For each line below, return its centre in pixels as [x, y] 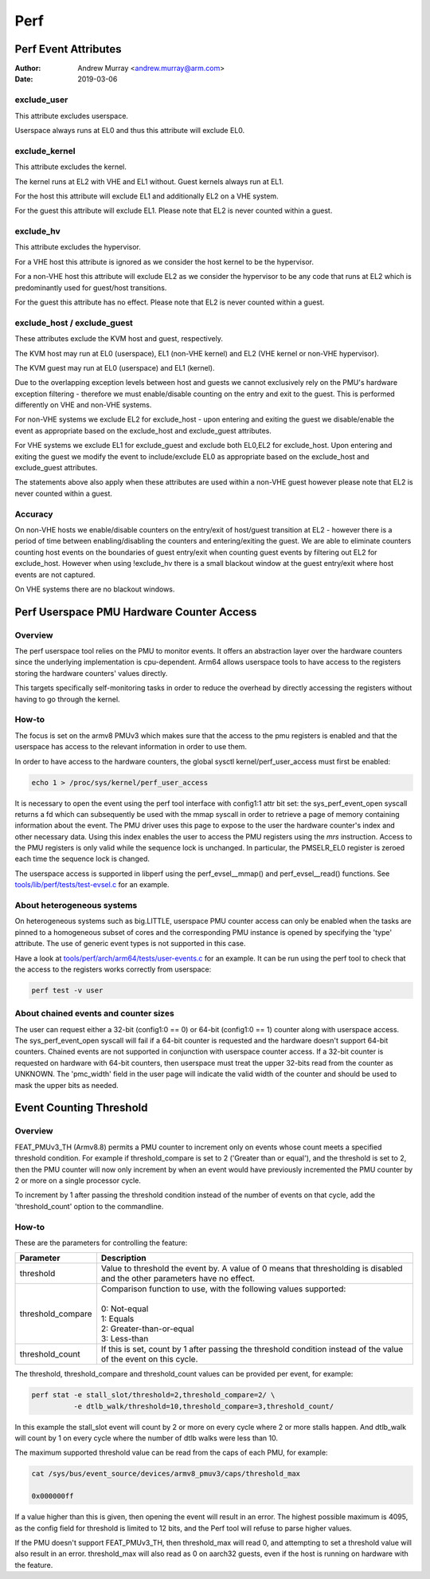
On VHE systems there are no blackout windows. [95, 589]
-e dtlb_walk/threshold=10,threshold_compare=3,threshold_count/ [203, 1406]
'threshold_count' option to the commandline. [89, 1206]
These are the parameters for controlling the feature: [101, 1243]
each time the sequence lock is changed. [82, 859]
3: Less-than [125, 1339]
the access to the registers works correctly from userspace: [113, 969]
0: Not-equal [125, 1309]
